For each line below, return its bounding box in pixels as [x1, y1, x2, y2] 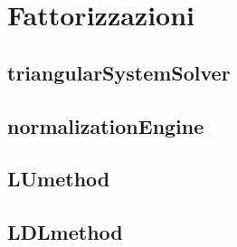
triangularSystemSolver [7, 58, 231, 86]
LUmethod [7, 165, 110, 193]
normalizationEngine [7, 111, 204, 139]
